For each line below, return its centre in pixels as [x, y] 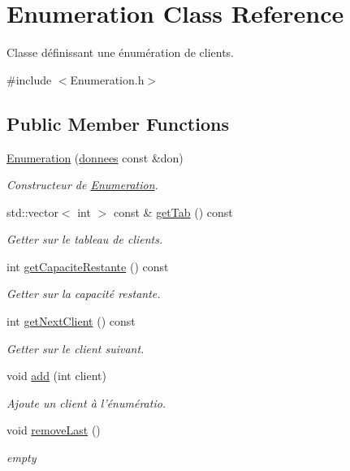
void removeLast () [54, 430]
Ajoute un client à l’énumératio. [86, 402]
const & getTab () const [173, 212]
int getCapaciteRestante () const [88, 266]
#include [29, 79]
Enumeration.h [107, 79]
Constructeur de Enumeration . [82, 185]
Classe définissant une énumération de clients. [121, 52]
